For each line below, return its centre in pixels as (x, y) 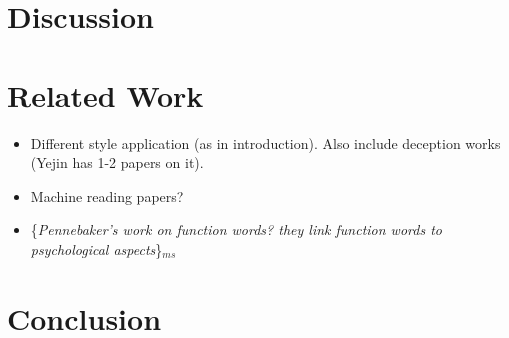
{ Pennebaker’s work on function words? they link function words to (236, 229)
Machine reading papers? (107, 195)
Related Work (105, 94)
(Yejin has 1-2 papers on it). (117, 162)
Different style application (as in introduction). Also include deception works (265, 142)
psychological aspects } (96, 248)
